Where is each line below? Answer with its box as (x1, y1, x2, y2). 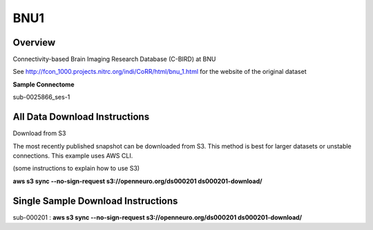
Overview (12, 37, 56, 48)
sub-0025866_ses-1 (12, 93, 70, 102)
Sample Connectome (12, 80, 75, 88)
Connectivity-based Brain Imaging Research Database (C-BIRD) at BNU (12, 55, 216, 64)
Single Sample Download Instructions (12, 195, 178, 207)
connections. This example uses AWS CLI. (12, 151, 133, 160)
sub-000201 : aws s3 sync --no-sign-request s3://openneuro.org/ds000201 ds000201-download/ (12, 213, 303, 221)
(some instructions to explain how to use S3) (12, 164, 140, 173)
